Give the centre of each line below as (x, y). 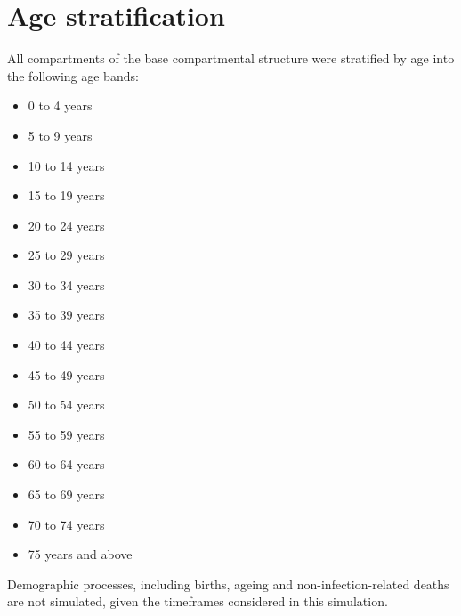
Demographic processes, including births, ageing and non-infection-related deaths (228, 584)
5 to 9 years (60, 135)
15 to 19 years (66, 195)
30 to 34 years (66, 284)
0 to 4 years (60, 105)
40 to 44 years (66, 345)
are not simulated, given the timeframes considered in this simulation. (198, 601)
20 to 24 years (66, 225)
